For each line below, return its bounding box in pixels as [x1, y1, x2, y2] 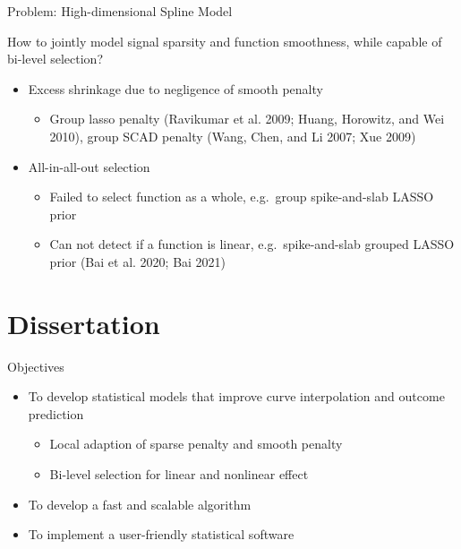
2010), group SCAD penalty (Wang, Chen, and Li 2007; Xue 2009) [49, 126, 416, 145]
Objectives [7, 356, 64, 375]
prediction [28, 404, 84, 423]
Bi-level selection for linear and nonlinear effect [49, 465, 309, 484]
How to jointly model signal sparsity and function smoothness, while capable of [7, 31, 442, 50]
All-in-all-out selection [28, 157, 150, 176]
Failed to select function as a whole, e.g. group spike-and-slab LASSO [49, 187, 434, 206]
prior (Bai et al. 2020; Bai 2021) [49, 252, 226, 270]
